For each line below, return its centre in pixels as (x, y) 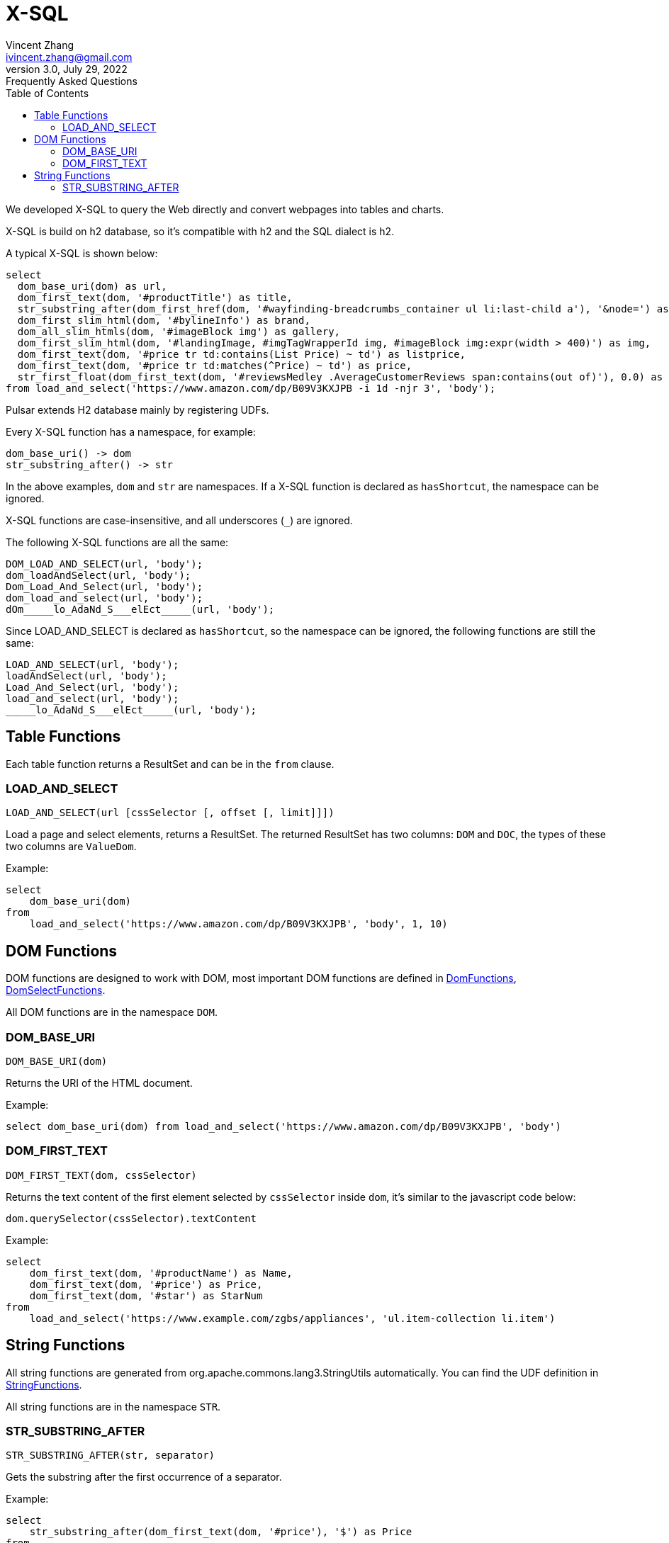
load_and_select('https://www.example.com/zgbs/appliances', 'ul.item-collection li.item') (292, 1318)
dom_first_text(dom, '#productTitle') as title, (155, 297)
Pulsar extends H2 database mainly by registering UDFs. (137, 409)
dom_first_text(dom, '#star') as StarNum (146, 1295)
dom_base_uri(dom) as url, (92, 286)
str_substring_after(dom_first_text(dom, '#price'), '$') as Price (221, 1532)
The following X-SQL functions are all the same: (117, 542)
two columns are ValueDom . (71, 847)
